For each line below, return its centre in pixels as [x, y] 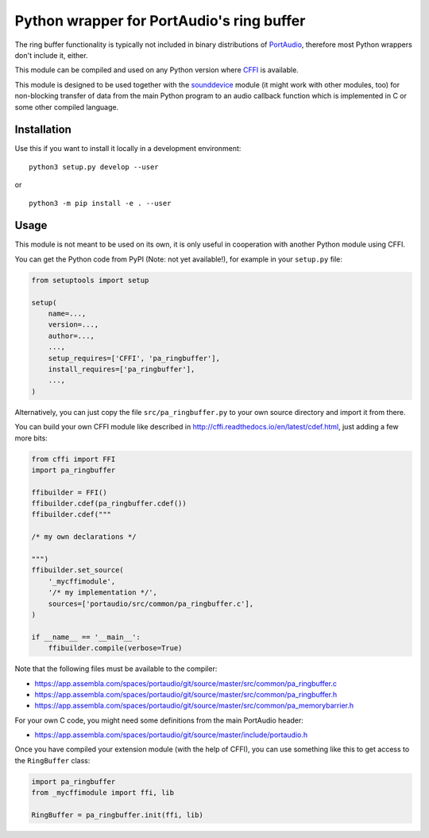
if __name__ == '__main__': [86, 637]
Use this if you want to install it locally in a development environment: [128, 149]
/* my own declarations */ [84, 537]
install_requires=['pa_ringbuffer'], [122, 369]
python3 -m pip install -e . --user [100, 203]
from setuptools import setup [90, 280]
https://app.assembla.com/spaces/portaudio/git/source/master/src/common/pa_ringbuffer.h [186, 694]
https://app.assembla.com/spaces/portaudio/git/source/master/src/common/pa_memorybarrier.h [194, 706]
